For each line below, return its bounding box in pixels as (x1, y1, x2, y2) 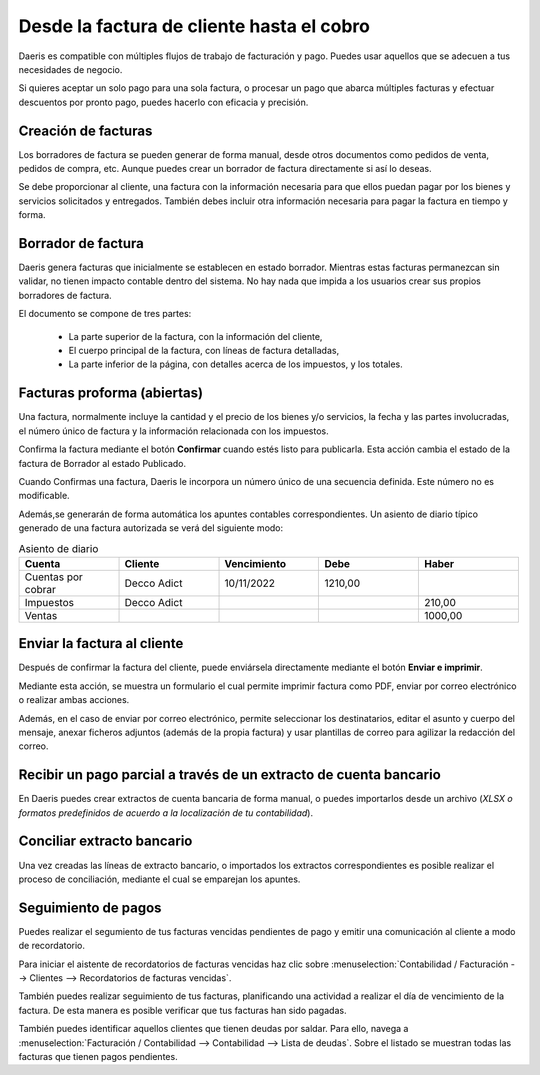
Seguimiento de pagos (18, 899, 162, 916)
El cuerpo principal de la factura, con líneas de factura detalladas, (68, 345, 340, 357)
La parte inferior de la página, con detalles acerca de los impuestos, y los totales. (68, 358, 404, 370)
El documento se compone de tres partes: (18, 308, 192, 320)
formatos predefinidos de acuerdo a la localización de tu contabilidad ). (18, 806, 314, 819)
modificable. (18, 490, 70, 502)
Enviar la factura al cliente (18, 635, 184, 652)
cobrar (24, 582, 57, 596)
